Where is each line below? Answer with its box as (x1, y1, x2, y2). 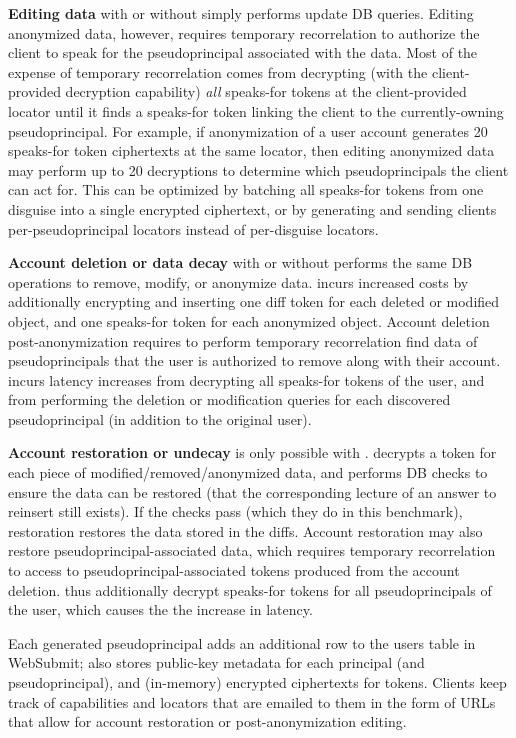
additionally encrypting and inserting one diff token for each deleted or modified (8, 291, 500, 312)
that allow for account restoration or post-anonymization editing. (8, 711, 407, 732)
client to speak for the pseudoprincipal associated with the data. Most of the (8, 42, 478, 63)
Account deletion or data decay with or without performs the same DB (8, 252, 473, 273)
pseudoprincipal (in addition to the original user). (8, 408, 312, 429)
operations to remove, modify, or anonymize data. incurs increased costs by (8, 271, 469, 292)
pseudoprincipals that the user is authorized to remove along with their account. (8, 350, 501, 371)
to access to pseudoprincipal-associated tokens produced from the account (8, 560, 460, 581)
